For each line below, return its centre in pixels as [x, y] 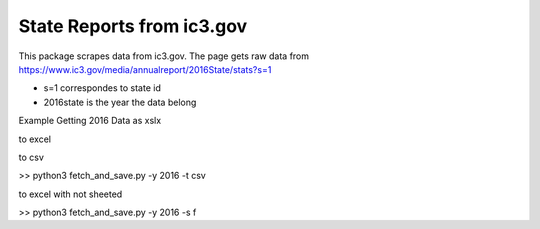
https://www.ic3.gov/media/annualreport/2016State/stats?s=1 [145, 69]
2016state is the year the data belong [120, 102]
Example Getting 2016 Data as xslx [90, 121]
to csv [31, 157]
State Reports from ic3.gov [133, 26]
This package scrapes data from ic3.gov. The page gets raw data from [164, 56]
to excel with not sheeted [70, 194]
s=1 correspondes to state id [102, 88]
